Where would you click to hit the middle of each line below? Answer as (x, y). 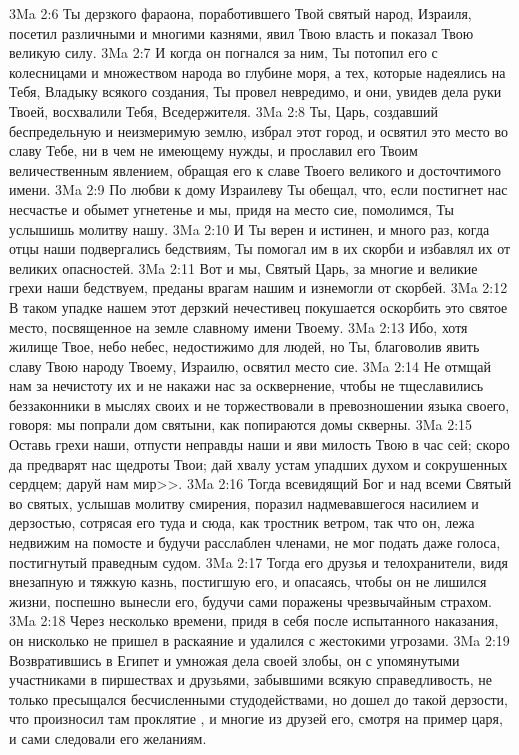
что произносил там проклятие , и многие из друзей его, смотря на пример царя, (256, 718)
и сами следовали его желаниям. (108, 737)
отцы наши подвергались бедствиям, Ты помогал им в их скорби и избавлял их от (260, 248)
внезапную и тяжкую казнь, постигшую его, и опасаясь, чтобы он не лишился (248, 581)
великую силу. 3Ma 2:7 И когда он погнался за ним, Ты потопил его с (223, 52)
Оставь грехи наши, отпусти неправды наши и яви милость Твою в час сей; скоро (259, 444)
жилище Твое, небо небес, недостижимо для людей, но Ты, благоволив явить (244, 346)
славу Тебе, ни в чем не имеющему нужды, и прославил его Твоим (213, 150)
